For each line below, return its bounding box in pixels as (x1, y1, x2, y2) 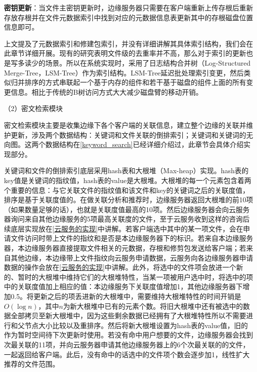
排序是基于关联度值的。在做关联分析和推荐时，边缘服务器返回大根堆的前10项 (4, 194, 253, 205)
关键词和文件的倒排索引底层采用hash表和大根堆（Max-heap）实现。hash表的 (4, 165, 249, 176)
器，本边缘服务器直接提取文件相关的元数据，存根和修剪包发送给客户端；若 (4, 243, 246, 253)
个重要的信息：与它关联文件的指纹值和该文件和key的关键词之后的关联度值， (4, 185, 250, 195)
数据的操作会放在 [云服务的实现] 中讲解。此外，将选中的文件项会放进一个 (4, 262, 236, 272)
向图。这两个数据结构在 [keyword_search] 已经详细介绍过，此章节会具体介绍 (4, 139, 244, 149)
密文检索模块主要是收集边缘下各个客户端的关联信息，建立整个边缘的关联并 (4, 119, 246, 130)
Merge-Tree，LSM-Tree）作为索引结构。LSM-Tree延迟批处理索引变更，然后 (4, 67, 244, 77)
